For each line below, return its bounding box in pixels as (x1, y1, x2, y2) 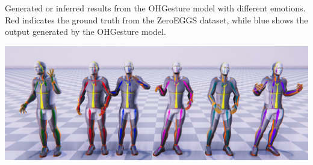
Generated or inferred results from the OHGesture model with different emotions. (5, 2, 306, 14)
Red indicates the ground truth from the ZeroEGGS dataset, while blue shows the (5, 13, 308, 26)
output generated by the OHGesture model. (5, 25, 166, 38)
